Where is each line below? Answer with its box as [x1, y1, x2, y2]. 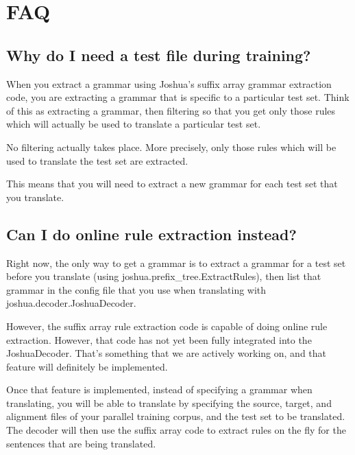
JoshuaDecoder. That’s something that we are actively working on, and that [6, 346, 327, 360]
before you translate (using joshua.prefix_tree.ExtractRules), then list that [6, 269, 321, 283]
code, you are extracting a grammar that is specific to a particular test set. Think [6, 90, 350, 104]
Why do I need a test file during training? [6, 44, 311, 65]
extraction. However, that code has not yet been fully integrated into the [6, 332, 312, 347]
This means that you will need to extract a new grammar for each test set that [6, 176, 338, 191]
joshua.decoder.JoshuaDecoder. [6, 296, 136, 310]
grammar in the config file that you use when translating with [6, 282, 267, 296]
